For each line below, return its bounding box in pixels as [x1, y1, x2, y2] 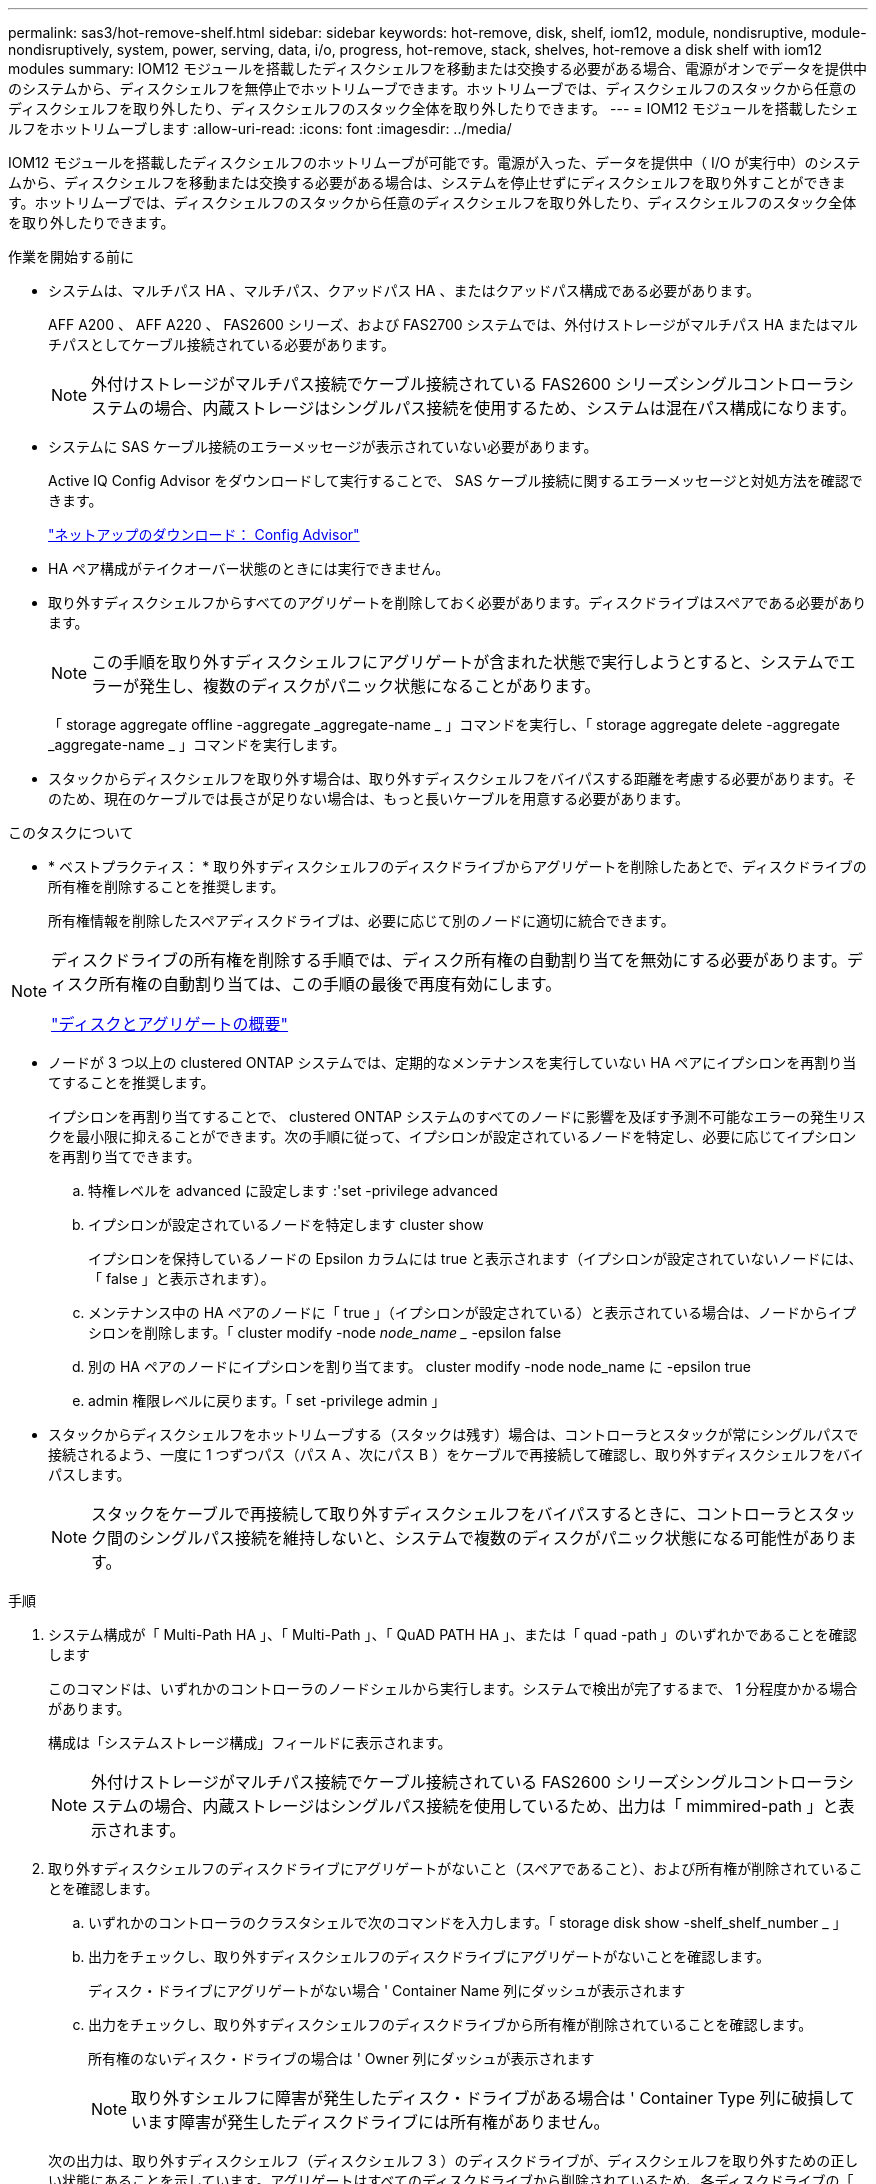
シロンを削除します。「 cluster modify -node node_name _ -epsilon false [88, 1324, 562, 1341]
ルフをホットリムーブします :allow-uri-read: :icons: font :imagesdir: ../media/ [8, 120, 512, 137]
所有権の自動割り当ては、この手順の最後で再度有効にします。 [99, 974, 562, 994]
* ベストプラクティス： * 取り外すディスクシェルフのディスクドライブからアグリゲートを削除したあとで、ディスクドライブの [48, 858, 867, 875]
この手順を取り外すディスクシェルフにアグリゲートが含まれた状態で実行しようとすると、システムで [91, 652, 840, 672]
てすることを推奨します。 [48, 1074, 215, 1091]
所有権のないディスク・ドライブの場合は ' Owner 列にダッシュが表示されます [88, 2050, 595, 2067]
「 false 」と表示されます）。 [88, 1270, 275, 1287]
